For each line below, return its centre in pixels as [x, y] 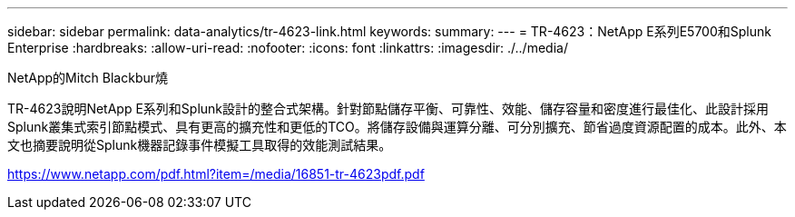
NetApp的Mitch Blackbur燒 [88, 78]
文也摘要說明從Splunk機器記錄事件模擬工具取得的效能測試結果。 [200, 145]
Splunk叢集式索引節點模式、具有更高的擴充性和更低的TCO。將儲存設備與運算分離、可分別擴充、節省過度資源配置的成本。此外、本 [397, 127]
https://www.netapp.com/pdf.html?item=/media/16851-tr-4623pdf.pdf [216, 174]
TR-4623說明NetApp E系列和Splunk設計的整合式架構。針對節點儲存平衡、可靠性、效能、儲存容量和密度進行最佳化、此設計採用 [388, 108]
